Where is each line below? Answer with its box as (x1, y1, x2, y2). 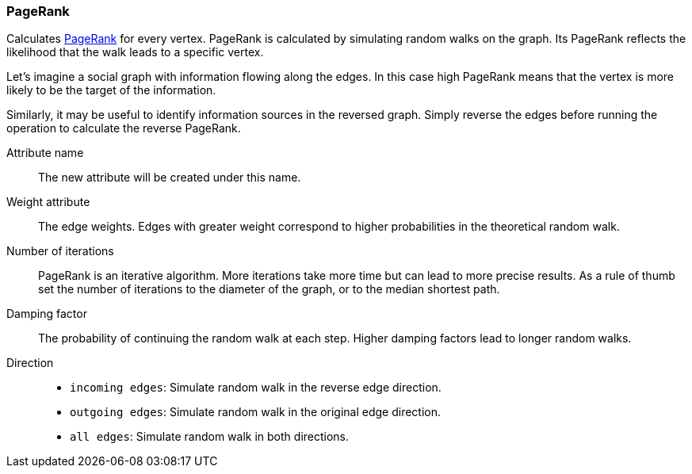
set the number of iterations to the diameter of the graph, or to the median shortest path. (38, 282, 500, 296)
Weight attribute (6, 195, 90, 209)
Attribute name (6, 146, 84, 160)
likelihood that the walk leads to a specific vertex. (6, 45, 264, 59)
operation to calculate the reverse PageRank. (6, 121, 241, 136)
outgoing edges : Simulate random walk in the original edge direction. (70, 405, 442, 419)
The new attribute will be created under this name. (38, 170, 301, 185)
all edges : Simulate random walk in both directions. (70, 430, 350, 444)
